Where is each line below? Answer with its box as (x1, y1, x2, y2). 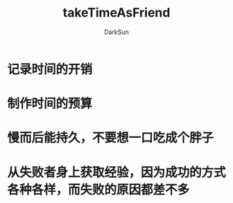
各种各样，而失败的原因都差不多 (7, 182, 190, 197)
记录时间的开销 (7, 61, 93, 77)
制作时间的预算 (7, 96, 93, 112)
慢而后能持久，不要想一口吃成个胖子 (7, 130, 214, 146)
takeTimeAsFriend (62, 5, 171, 21)
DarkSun (103, 28, 130, 36)
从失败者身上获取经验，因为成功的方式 (7, 164, 227, 180)
